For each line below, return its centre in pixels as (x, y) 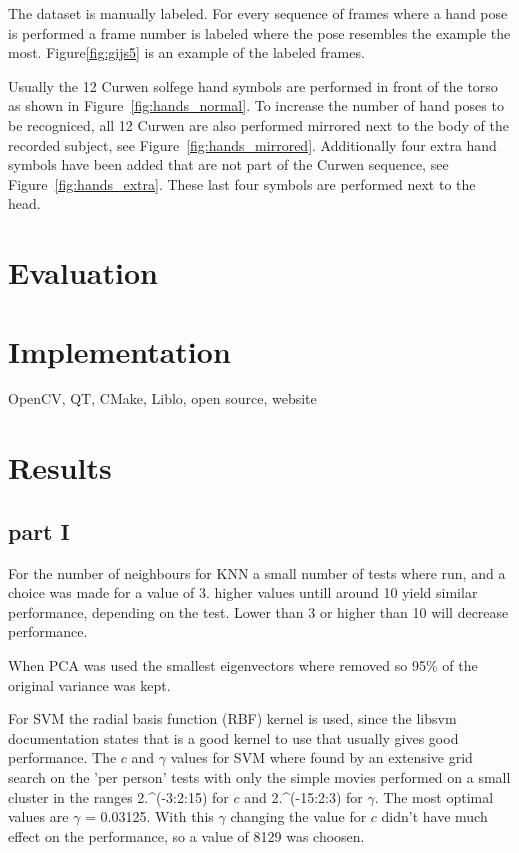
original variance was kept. (89, 684)
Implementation (119, 350)
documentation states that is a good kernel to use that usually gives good (233, 737)
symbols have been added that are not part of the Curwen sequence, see (228, 164)
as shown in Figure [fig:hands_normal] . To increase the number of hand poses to (256, 105)
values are (38, 816)
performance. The (62, 757)
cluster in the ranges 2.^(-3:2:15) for (118, 796)
